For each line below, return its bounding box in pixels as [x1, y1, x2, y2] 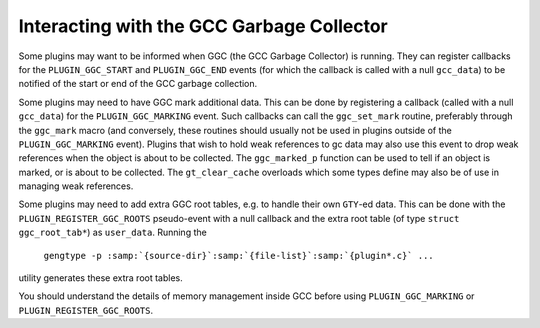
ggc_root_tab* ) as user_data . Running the [18, 226, 207, 239]
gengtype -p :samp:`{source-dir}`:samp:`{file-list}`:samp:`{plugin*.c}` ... [43, 250, 434, 261]
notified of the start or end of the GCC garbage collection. [18, 78, 258, 90]
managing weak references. [18, 180, 134, 192]
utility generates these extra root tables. [18, 272, 184, 284]
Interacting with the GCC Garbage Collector [18, 15, 389, 37]
